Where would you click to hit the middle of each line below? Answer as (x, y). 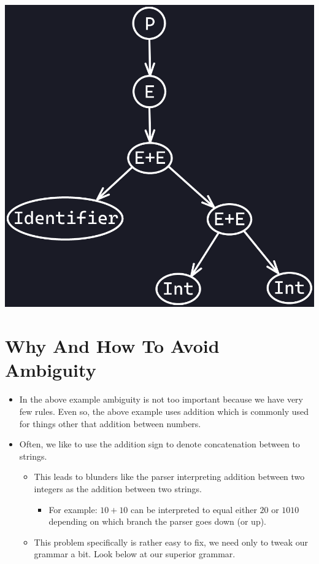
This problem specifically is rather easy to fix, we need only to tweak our (171, 542)
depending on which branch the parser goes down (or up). (158, 521)
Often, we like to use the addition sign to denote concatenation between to (159, 444)
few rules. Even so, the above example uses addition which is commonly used (164, 411)
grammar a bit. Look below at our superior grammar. (135, 554)
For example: (73, 509)
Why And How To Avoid (112, 346)
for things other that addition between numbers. (110, 423)
